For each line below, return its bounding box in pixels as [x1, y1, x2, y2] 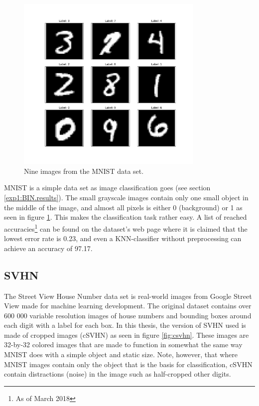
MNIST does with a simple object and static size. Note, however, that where [4, 349, 238, 360]
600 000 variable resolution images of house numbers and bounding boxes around [4, 310, 252, 320]
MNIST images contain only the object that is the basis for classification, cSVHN [4, 359, 253, 369]
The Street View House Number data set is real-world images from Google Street [4, 290, 252, 301]
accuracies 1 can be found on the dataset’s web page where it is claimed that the [4, 222, 248, 234]
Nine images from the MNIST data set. [24, 165, 144, 176]
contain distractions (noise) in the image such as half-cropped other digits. [4, 369, 231, 379]
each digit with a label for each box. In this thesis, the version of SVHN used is [4, 320, 246, 330]
